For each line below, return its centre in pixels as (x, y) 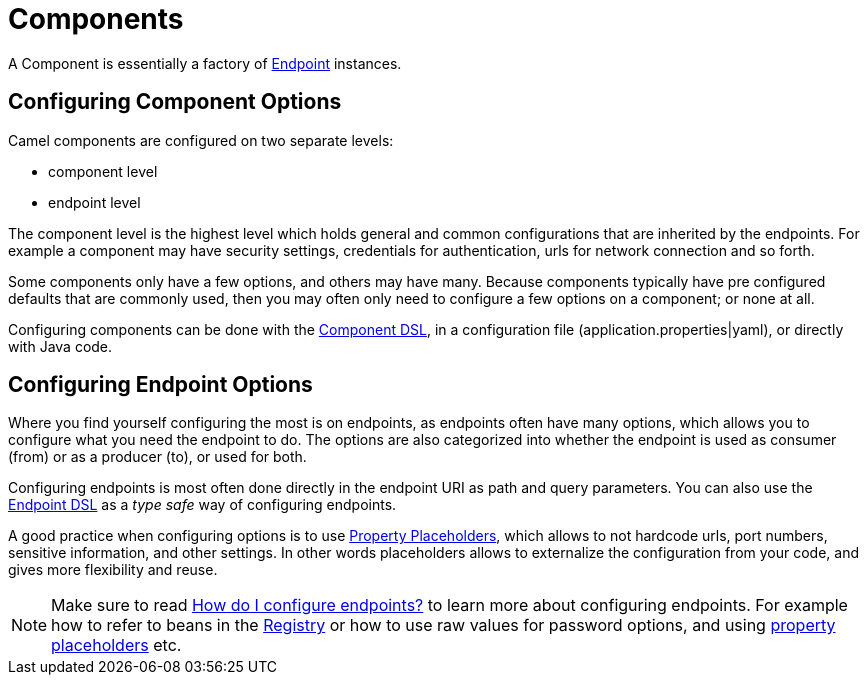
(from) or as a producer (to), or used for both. (157, 457)
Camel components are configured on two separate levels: (201, 140)
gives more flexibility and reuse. (113, 570)
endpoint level (94, 202)
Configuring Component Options (175, 102)
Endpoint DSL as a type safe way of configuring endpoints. (202, 505)
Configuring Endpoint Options (160, 385)
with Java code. (60, 346)
